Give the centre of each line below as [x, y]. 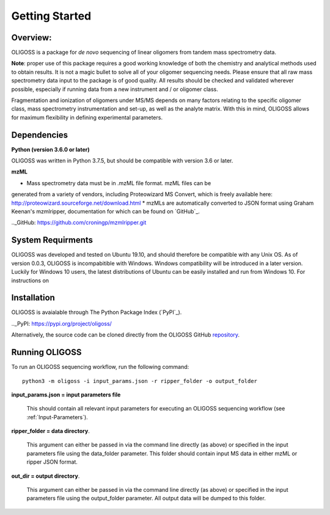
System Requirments [52, 240]
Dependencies [40, 135]
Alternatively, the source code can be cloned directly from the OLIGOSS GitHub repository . [126, 335]
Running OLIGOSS [46, 352]
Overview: [31, 38]
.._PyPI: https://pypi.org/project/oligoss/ [62, 323]
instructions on [30, 280]
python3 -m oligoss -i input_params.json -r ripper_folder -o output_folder [140, 381]
